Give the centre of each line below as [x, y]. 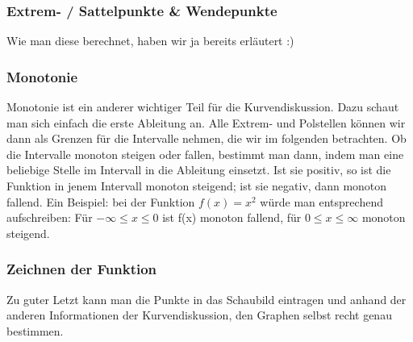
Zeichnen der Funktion [82, 269]
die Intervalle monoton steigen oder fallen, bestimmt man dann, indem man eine [205, 154]
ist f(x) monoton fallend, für [232, 217]
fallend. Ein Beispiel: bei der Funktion [101, 201]
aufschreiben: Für [50, 217]
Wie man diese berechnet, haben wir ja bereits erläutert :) [150, 41]
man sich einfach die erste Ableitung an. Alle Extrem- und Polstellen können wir [206, 122]
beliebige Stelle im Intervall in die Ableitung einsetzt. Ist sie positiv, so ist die [199, 170]
